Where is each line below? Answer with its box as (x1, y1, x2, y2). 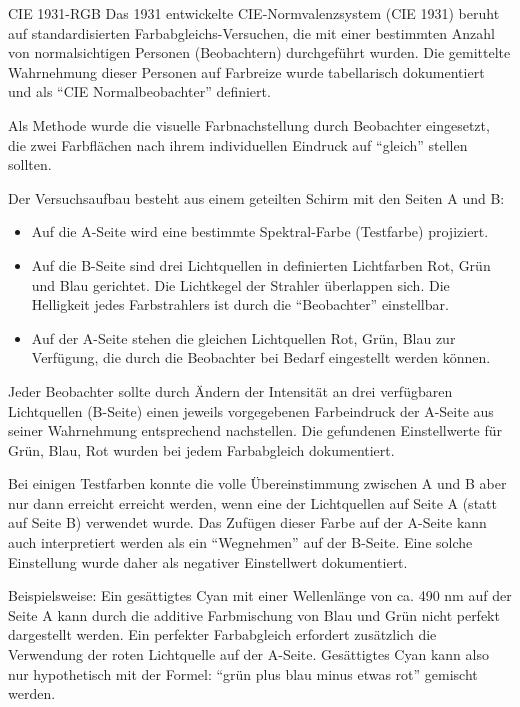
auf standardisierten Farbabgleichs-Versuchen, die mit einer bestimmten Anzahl (8, 22, 495, 43)
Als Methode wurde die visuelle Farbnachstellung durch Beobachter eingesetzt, (8, 114, 490, 135)
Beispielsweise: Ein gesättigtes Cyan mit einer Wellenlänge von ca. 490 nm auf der (8, 585, 512, 606)
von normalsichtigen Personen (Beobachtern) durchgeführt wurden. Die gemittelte (8, 42, 511, 63)
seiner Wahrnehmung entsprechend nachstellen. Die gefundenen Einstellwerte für (8, 420, 503, 441)
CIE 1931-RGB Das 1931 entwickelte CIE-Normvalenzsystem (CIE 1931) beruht (8, 3, 500, 23)
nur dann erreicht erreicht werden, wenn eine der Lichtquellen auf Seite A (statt (8, 492, 497, 513)
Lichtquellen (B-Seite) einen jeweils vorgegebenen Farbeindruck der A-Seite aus (8, 400, 494, 421)
